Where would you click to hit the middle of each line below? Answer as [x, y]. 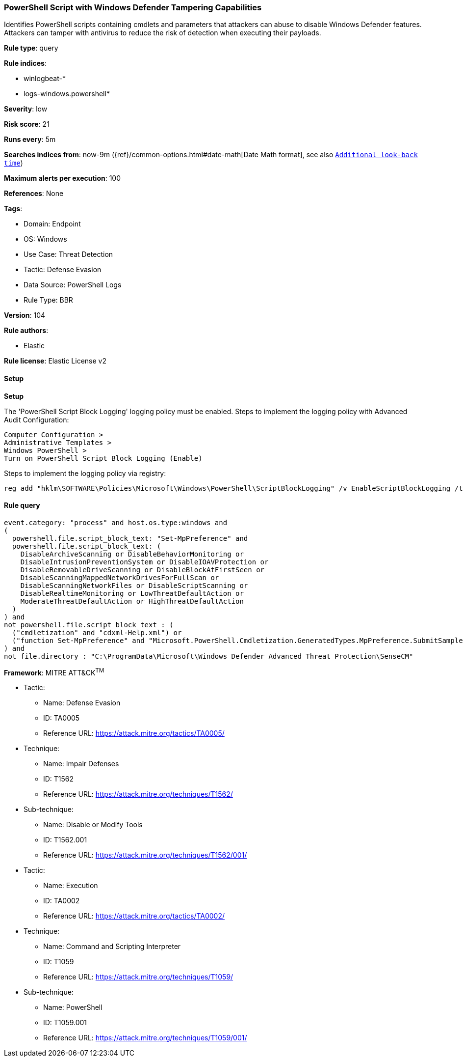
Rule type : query [31, 48]
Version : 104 [25, 315]
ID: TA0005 [62, 718]
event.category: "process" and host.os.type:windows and [116, 522]
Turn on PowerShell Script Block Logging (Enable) [103, 458]
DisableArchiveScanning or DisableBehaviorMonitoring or [132, 554]
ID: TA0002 [62, 901]
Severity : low [26, 109]
